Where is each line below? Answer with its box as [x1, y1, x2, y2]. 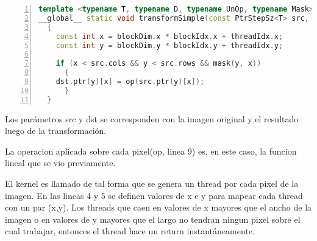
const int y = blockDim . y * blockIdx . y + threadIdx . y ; [55, 41, 283, 50]
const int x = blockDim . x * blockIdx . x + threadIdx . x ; [55, 32, 283, 41]
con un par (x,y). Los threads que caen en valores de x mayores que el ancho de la [5, 201, 312, 214]
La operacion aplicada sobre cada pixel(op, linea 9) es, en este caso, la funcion [5, 144, 297, 157]
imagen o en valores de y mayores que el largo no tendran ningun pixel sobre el [5, 212, 301, 225]
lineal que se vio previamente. [5, 156, 116, 169]
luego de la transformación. [5, 124, 107, 137]
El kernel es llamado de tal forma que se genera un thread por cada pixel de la [5, 177, 299, 189]
